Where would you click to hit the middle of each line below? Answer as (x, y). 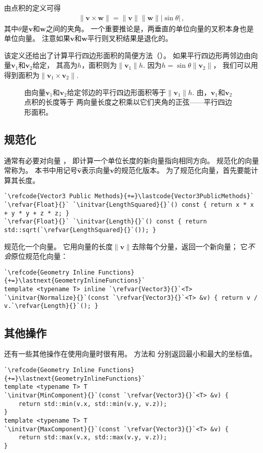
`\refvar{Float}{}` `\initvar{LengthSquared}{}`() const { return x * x (129, 205)
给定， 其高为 (55, 65)
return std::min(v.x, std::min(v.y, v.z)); (93, 404)
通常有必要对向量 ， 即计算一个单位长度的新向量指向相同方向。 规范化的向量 (131, 160)
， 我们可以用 (236, 65)
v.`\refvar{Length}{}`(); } (51, 306)
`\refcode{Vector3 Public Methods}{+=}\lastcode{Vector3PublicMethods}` (129, 196)
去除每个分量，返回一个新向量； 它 (190, 246)
